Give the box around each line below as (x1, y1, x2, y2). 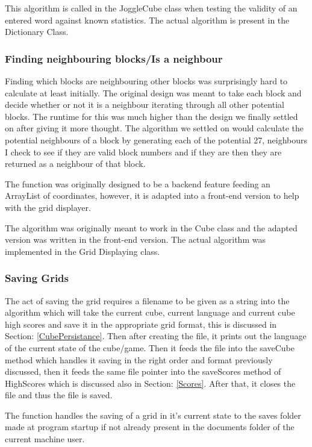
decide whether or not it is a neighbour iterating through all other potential (5, 98, 284, 111)
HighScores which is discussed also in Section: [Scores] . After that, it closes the (5, 377, 296, 389)
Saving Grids (5, 270, 69, 286)
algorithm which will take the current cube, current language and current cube (5, 306, 295, 319)
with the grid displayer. (5, 201, 91, 213)
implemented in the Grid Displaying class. (5, 245, 160, 257)
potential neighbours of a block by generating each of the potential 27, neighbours (5, 133, 307, 146)
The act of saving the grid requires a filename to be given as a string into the (5, 294, 290, 307)
